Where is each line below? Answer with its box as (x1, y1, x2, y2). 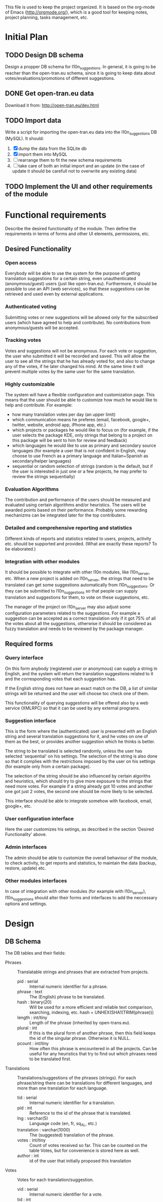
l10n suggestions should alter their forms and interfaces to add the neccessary (5, 894, 158, 902)
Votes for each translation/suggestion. (17, 1177, 94, 1183)
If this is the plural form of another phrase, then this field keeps (29, 1030, 156, 1036)
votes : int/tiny (17, 1137, 46, 1143)
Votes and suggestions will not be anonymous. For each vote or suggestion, (5, 348, 157, 353)
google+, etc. (5, 803, 32, 809)
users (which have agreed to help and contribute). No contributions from (5, 319, 151, 325)
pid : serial (17, 979, 38, 984)
